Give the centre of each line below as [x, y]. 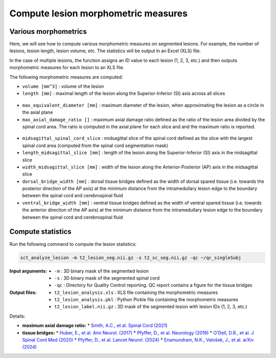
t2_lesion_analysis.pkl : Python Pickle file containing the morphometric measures [146, 300]
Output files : [23, 292]
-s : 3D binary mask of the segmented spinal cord [107, 278]
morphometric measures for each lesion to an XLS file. [67, 68]
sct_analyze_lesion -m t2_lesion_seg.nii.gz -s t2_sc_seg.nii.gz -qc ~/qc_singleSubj [131, 258]
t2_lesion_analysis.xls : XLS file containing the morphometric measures [136, 292]
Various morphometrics [48, 31]
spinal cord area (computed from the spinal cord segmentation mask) [95, 145]
